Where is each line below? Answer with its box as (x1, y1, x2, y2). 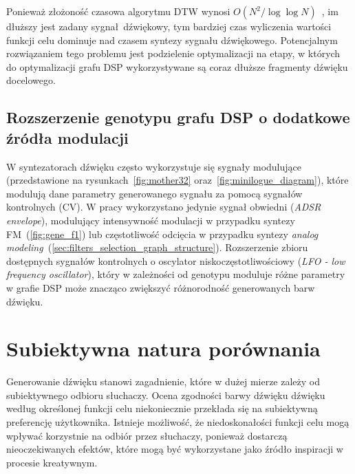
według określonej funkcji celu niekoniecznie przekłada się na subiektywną (6, 401, 318, 416)
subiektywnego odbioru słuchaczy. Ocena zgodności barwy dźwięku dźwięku (6, 387, 325, 402)
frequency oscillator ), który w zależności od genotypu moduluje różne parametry (6, 267, 345, 281)
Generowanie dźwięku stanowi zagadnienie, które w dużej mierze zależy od (6, 374, 321, 389)
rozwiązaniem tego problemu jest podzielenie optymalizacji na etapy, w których (6, 46, 341, 61)
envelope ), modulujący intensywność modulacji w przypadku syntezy (6, 213, 295, 227)
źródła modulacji (6, 127, 129, 148)
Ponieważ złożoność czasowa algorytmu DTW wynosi (6, 4, 230, 18)
